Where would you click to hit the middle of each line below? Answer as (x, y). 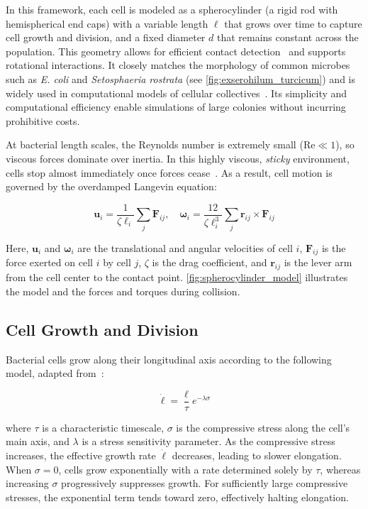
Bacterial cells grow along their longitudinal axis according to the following (169, 359)
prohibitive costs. (43, 120)
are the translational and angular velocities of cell (185, 247)
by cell (117, 262)
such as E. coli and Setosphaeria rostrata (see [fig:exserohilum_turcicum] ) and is (180, 78)
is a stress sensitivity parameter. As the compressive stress (208, 441)
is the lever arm (318, 262)
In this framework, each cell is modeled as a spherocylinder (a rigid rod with (172, 9)
